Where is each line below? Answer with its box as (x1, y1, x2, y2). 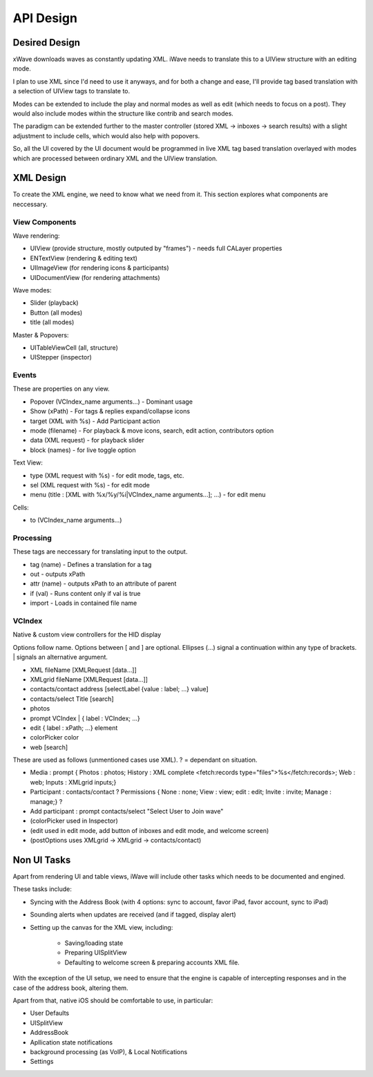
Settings (30, 1058, 54, 1066)
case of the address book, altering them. (12, 984, 128, 992)
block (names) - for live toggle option (30, 446, 136, 454)
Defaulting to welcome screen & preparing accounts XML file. (64, 958, 240, 966)
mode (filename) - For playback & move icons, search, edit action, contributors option (30, 427, 274, 435)
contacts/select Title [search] (30, 695, 114, 703)
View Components (12, 217, 77, 227)
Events (12, 371, 37, 380)
